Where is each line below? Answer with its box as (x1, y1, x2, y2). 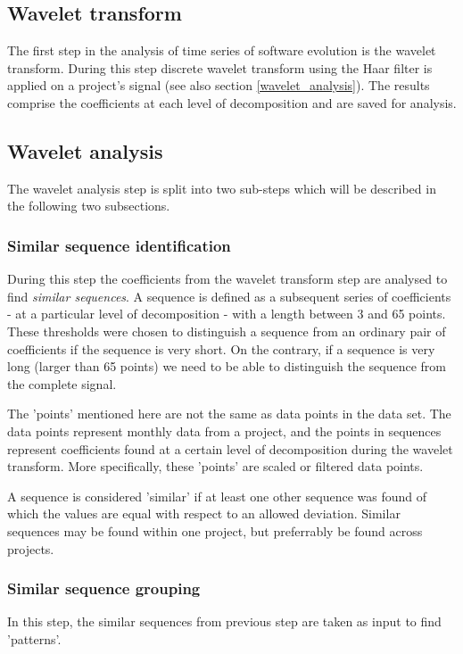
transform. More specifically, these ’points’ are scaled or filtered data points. (7, 457, 424, 476)
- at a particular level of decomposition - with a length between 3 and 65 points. (7, 304, 446, 323)
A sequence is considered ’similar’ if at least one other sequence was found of (7, 486, 426, 505)
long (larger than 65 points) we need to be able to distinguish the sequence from (7, 357, 446, 376)
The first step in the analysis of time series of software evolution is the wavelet (7, 41, 436, 60)
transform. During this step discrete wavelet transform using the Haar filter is (7, 58, 433, 77)
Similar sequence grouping (7, 577, 201, 600)
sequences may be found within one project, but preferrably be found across (7, 521, 423, 540)
